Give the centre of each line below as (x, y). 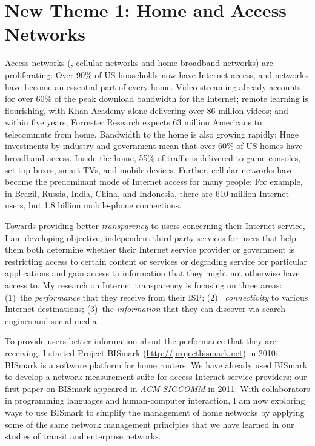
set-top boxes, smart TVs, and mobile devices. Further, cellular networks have (149, 169)
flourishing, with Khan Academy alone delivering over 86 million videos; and (147, 110)
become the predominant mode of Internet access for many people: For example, (154, 181)
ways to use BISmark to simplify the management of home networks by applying (155, 412)
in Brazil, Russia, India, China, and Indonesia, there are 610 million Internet (147, 193)
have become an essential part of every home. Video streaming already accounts (153, 86)
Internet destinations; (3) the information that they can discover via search (145, 309)
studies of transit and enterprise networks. (83, 436)
